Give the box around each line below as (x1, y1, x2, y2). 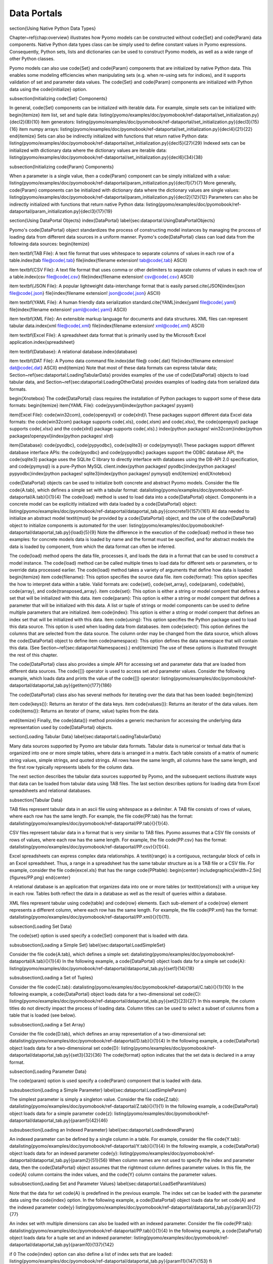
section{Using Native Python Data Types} (9, 25, 96, 31)
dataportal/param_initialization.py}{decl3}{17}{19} (9, 208, 113, 214)
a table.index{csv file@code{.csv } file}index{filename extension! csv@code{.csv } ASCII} (9, 274, 194, 280)
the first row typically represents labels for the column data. (9, 764, 134, 771)
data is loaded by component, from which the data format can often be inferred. (9, 544, 176, 550)
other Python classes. (9, 56, 55, 62)
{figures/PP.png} (9, 874, 44, 880)
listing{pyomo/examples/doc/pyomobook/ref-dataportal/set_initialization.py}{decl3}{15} (76, 119, 259, 125)
